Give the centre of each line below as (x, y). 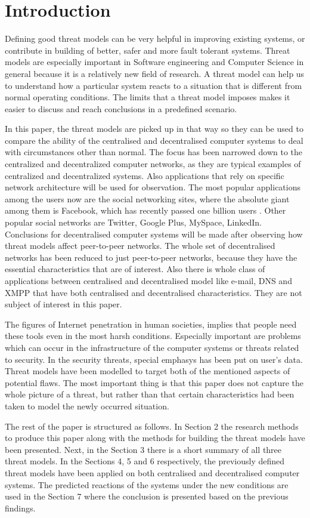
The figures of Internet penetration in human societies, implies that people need (151, 324)
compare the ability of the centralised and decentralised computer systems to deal (154, 140)
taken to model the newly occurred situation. (87, 406)
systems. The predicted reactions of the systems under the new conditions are (147, 484)
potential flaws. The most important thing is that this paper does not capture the (154, 382)
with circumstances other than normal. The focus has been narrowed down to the (154, 152)
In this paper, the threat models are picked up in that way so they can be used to (154, 129)
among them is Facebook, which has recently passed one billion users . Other (145, 210)
